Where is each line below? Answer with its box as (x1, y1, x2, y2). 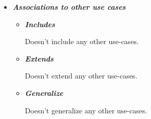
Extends (25, 53, 54, 64)
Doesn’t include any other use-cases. (25, 36, 139, 47)
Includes (25, 18, 55, 29)
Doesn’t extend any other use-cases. (25, 70, 138, 81)
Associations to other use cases (12, 2, 126, 12)
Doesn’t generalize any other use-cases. (25, 105, 147, 115)
